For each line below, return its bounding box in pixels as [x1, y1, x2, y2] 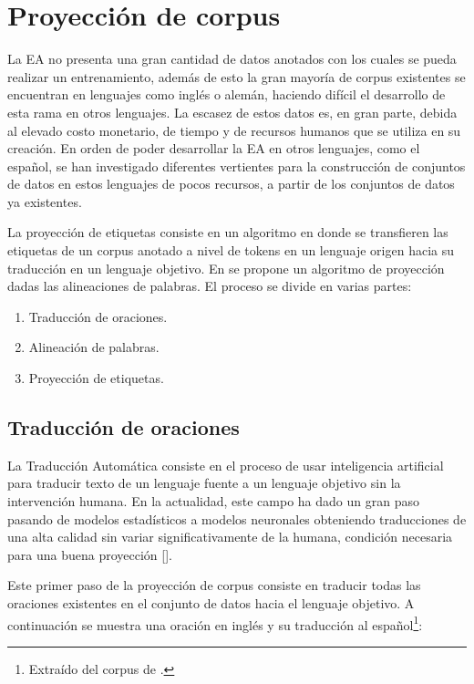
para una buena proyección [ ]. [7, 544, 172, 564]
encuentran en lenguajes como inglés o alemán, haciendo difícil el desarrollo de [7, 85, 446, 104]
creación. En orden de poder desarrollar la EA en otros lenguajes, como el [7, 139, 420, 158]
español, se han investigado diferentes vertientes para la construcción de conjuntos [7, 156, 466, 175]
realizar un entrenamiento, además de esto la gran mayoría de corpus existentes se [7, 67, 466, 86]
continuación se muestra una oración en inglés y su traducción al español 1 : [7, 612, 423, 634]
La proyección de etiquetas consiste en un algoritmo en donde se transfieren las [7, 223, 448, 242]
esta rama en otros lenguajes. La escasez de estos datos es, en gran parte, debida [7, 102, 458, 121]
